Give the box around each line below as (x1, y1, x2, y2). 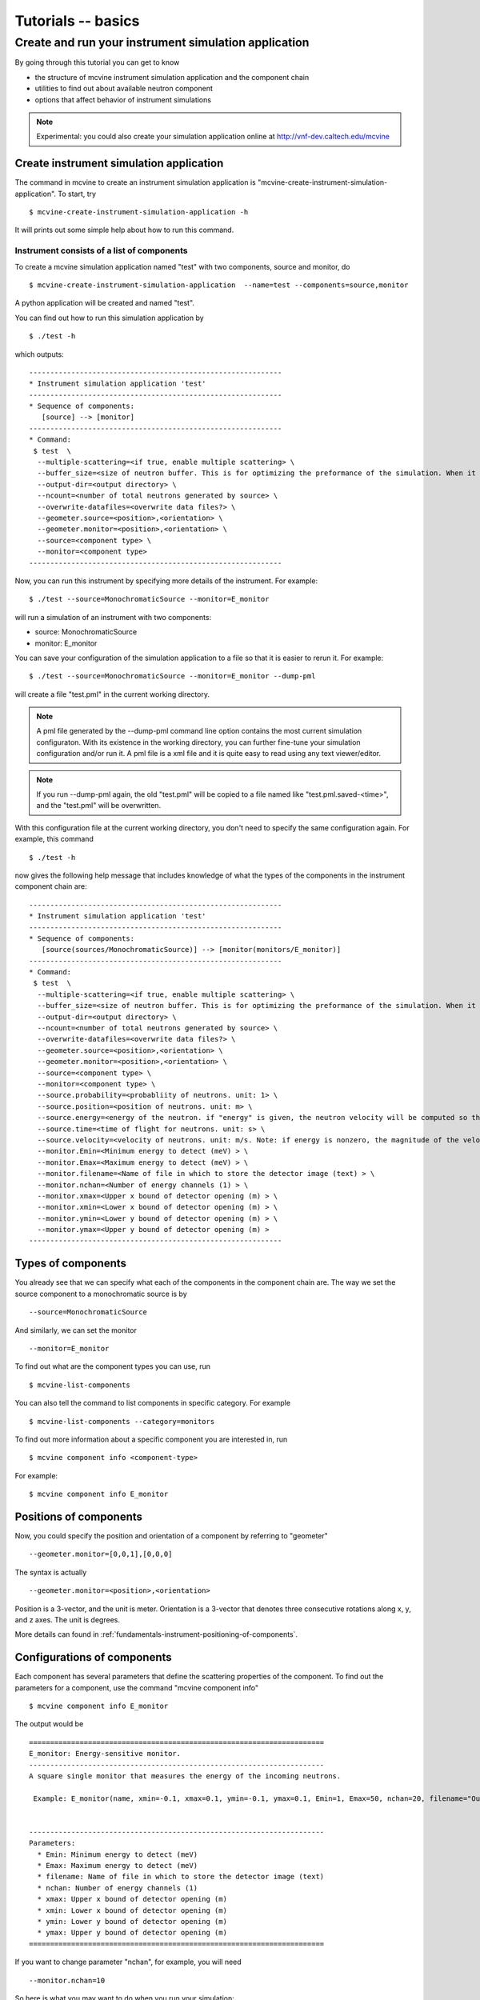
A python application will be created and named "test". (14, 298, 195, 308)
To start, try (57, 189, 96, 198)
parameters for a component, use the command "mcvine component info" (14, 1682, 259, 1692)
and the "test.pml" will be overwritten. (36, 801, 162, 810)
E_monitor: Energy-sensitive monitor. (29, 1749, 182, 1758)
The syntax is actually (14, 1567, 87, 1577)
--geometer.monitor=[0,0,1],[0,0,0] (29, 1550, 173, 1559)
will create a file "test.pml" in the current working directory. (14, 689, 210, 699)
